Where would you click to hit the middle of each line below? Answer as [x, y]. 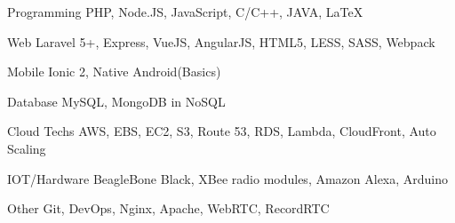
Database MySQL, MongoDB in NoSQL [116, 101]
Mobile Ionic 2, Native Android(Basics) [114, 72]
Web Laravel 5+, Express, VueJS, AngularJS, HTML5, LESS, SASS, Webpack [221, 41]
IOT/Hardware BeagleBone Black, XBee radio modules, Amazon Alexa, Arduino [228, 178]
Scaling [27, 148]
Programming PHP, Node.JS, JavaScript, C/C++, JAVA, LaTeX [185, 12]
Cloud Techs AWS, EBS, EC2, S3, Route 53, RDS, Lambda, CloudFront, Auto [222, 131]
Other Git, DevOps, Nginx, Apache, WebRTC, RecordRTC [168, 208]
